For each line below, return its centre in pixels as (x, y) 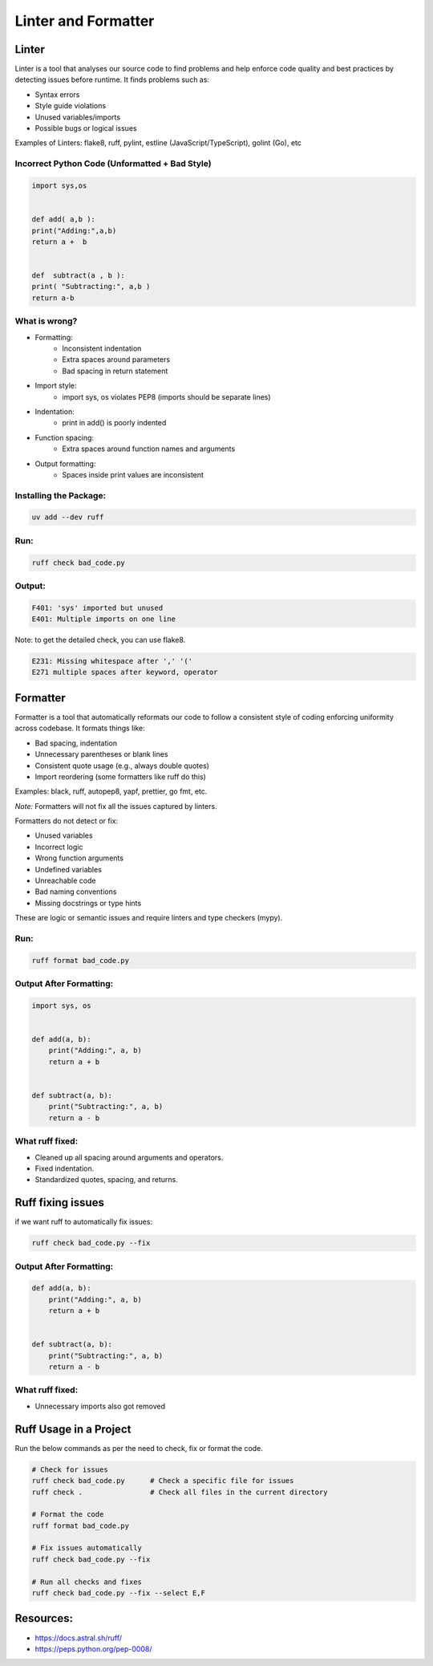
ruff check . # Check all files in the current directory (180, 1492)
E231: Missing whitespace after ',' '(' (112, 661)
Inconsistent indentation (102, 348)
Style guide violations (71, 106)
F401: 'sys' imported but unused (97, 607)
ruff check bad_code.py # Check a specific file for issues (163, 1481)
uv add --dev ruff (68, 517)
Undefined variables (68, 869)
